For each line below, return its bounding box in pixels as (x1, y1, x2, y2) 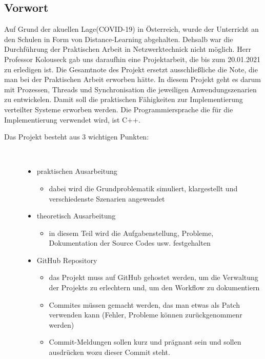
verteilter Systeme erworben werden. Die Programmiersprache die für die (4, 104, 233, 114)
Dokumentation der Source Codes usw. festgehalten (49, 237, 211, 248)
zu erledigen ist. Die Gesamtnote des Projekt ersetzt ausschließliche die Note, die (4, 64, 258, 74)
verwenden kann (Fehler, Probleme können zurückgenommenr (49, 309, 242, 320)
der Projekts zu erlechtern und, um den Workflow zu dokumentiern (49, 282, 260, 293)
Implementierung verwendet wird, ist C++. (4, 114, 140, 125)
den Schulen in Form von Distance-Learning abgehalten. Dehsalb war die (4, 33, 233, 44)
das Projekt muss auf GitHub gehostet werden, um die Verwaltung (49, 272, 258, 283)
